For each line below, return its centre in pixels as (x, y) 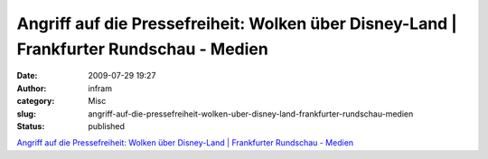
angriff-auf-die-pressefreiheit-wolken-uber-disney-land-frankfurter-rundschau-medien (251, 114)
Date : (27, 76)
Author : (32, 88)
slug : (26, 114)
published (107, 126)
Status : (31, 126)
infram (100, 88)
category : (36, 101)
